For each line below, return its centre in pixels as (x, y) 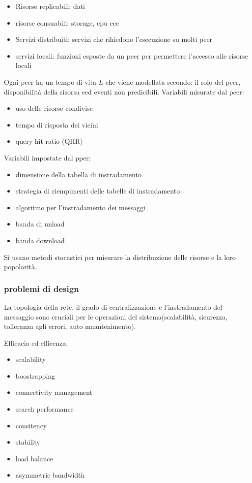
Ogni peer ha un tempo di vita (50, 81)
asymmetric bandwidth (50, 475)
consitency (31, 425)
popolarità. (20, 267)
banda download (40, 240)
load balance (34, 458)
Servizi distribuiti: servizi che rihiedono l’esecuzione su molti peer (114, 39)
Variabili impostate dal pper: (47, 157)
